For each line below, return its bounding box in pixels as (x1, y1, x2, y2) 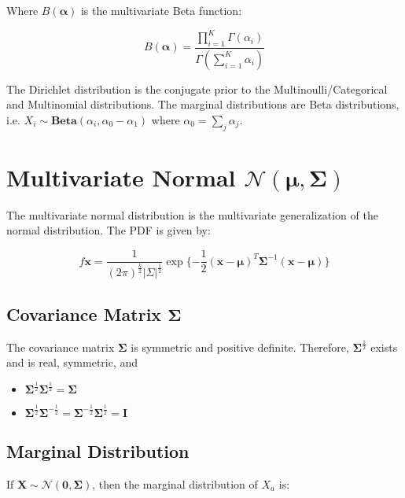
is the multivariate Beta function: (80, 2, 242, 18)
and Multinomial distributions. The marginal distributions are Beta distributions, (6, 96, 399, 113)
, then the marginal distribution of (92, 476, 258, 492)
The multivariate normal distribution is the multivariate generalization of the (6, 206, 378, 223)
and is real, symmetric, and (6, 354, 138, 371)
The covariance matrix (6, 338, 115, 355)
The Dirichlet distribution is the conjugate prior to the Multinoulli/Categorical (6, 80, 388, 97)
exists (370, 338, 398, 355)
